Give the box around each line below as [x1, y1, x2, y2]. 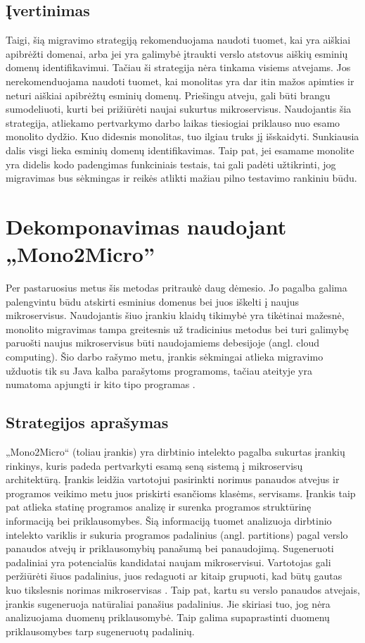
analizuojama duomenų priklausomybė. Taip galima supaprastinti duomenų [6, 610, 330, 625]
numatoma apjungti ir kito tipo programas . [6, 377, 196, 392]
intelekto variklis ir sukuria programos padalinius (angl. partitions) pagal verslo [6, 527, 348, 542]
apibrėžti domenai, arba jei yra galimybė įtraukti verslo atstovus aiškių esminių [6, 46, 348, 61]
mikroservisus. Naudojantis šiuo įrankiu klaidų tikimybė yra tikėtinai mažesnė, [6, 308, 345, 323]
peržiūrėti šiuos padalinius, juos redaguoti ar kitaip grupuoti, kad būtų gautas [6, 568, 342, 583]
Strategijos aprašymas [6, 411, 169, 433]
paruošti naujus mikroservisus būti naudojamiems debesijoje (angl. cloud [6, 335, 319, 350]
